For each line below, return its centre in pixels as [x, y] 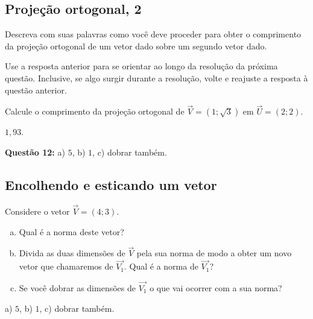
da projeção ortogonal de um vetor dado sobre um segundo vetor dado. [136, 46]
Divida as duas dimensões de [72, 253]
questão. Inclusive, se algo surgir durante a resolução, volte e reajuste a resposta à [156, 77]
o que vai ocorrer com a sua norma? [216, 288]
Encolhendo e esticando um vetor [111, 184]
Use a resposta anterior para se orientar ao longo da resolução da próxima [141, 66]
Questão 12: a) [35, 152]
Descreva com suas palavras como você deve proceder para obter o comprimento [153, 34]
